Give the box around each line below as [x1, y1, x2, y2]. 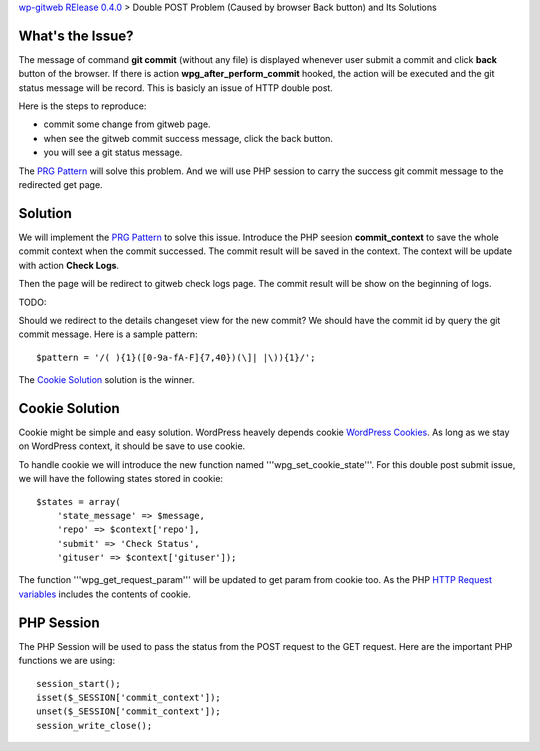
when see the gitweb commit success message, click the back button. [43, 132, 334, 144]
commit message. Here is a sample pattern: [18, 328, 198, 340]
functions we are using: [18, 655, 115, 667]
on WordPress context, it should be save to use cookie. [18, 440, 246, 452]
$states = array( [36, 496, 121, 507]
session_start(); [36, 678, 121, 689]
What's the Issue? [18, 27, 134, 44]
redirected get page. [18, 179, 104, 191]
